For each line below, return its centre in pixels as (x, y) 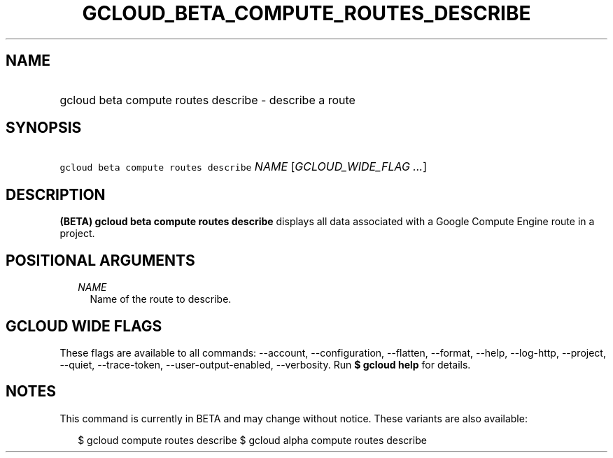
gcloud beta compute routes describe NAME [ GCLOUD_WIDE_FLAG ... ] (244, 167)
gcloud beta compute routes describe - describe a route (207, 100)
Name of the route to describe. (161, 299)
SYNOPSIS (44, 128)
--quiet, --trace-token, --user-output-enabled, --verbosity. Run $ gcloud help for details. (265, 364)
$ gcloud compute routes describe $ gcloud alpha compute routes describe (252, 440)
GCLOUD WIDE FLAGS (84, 326)
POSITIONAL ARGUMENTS (100, 260)
